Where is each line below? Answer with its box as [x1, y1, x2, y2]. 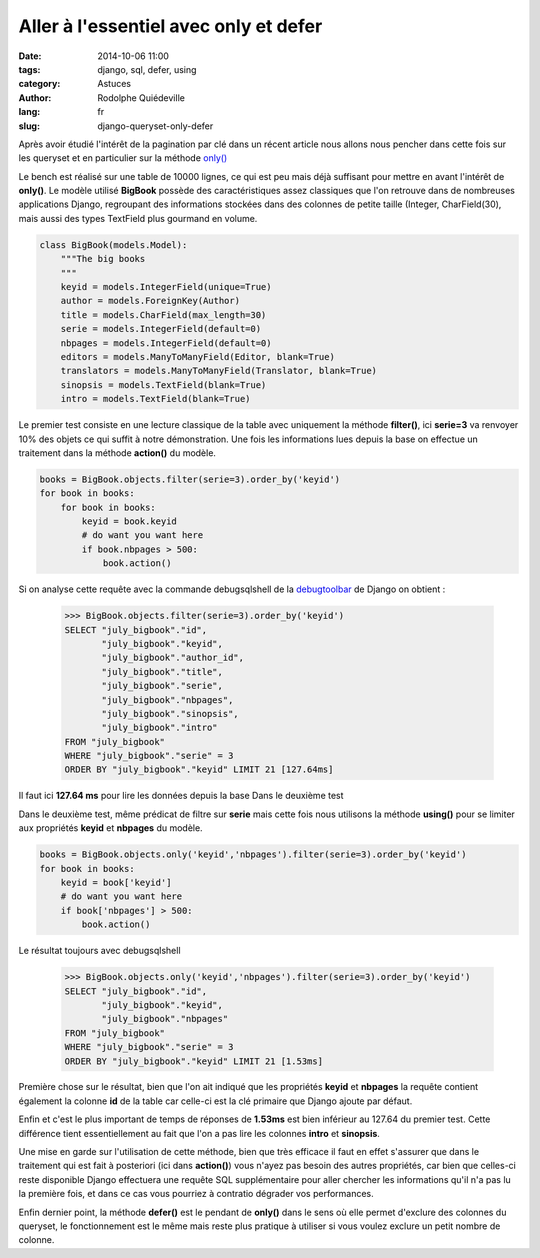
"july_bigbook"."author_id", [101, 652, 245, 664]
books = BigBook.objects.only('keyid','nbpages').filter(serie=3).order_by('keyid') [39, 849, 467, 860]
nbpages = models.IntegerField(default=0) [60, 337, 272, 349]
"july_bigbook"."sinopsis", [101, 708, 239, 719]
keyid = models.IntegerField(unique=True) [60, 281, 272, 292]
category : [18, 78, 61, 90]
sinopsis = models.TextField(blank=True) [60, 379, 267, 390]
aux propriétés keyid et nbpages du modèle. [18, 822, 204, 834]
